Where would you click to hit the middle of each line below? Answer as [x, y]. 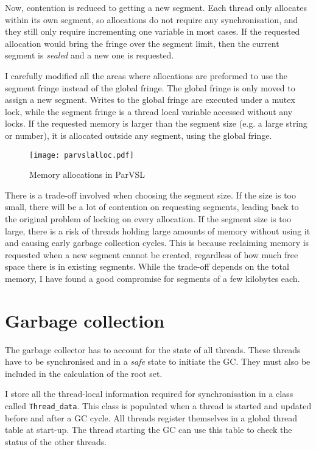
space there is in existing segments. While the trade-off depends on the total [147, 266]
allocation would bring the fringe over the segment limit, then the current [142, 43]
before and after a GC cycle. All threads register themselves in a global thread [151, 417]
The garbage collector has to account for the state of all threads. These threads [153, 349]
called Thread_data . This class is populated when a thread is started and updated [158, 406]
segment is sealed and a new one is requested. [90, 55]
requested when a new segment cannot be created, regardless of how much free [152, 254]
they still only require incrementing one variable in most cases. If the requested [153, 31]
